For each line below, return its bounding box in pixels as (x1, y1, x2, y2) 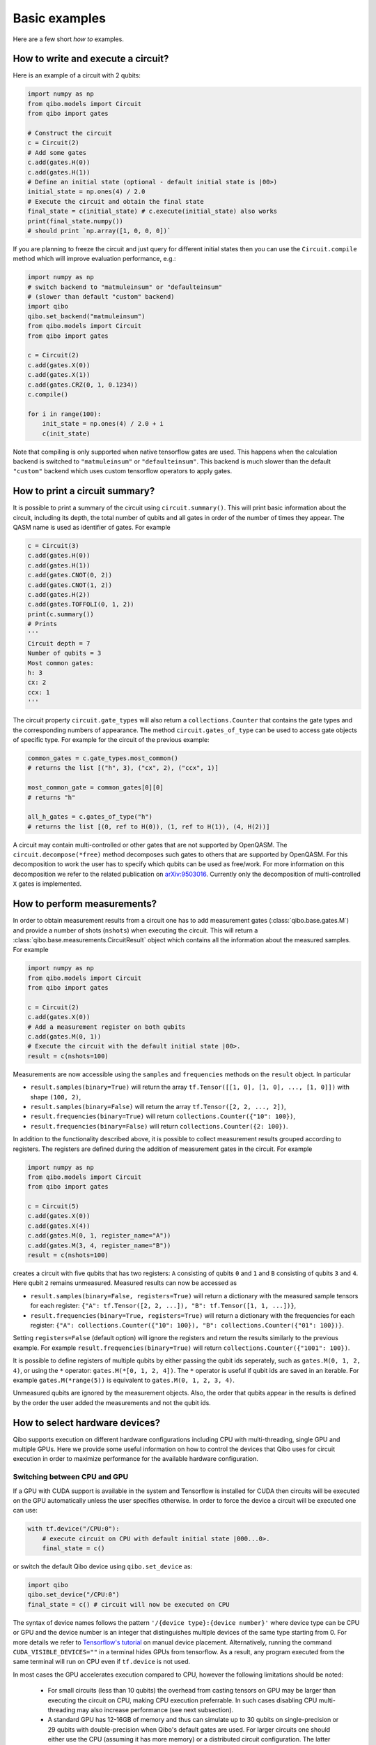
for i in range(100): (27, 410, 102, 418)
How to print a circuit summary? (13, 485, 155, 497)
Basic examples (13, 10, 106, 26)
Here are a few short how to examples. (13, 35, 125, 43)
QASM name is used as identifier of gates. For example (13, 523, 171, 531)
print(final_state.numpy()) (27, 217, 123, 225)
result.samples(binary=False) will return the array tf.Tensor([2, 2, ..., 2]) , (30, 1102, 287, 1111)
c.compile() (27, 390, 69, 398)
